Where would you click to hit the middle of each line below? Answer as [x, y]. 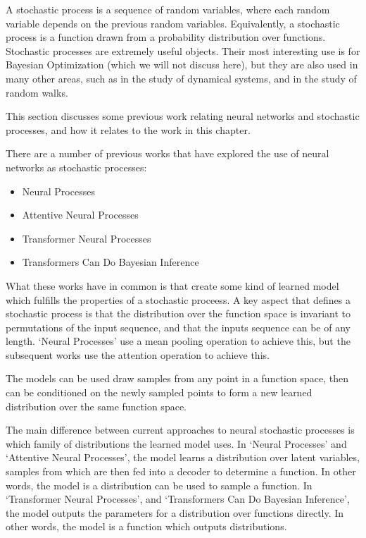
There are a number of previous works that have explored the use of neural [168, 153]
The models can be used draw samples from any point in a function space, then [177, 378]
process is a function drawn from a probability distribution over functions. [166, 37]
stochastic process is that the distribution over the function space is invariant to [178, 313]
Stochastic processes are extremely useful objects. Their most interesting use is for [183, 50]
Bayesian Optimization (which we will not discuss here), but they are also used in [182, 65]
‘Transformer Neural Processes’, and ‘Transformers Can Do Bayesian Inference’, [178, 499]
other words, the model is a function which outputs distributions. [146, 526]
